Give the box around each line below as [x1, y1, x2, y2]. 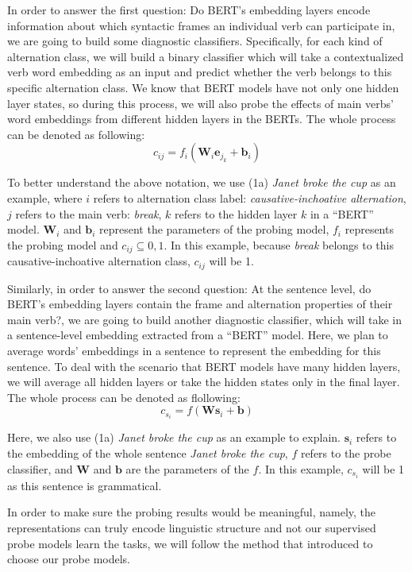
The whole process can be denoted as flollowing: [7, 388, 241, 405]
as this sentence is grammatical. [7, 477, 162, 493]
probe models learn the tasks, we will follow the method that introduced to [7, 535, 373, 551]
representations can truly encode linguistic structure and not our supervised [7, 519, 376, 535]
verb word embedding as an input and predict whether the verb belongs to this [7, 64, 392, 80]
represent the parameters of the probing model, [99, 221, 329, 238]
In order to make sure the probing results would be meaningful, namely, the [7, 504, 376, 520]
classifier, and [7, 460, 73, 477]
